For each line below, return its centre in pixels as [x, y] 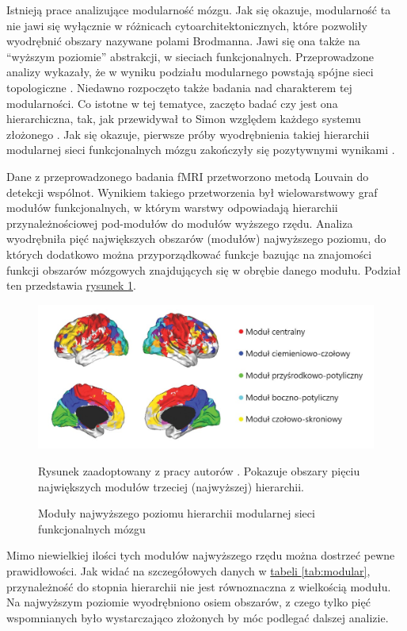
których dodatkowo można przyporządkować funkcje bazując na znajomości [189, 254]
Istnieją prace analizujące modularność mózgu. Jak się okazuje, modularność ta [199, 10]
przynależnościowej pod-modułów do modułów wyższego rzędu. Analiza [180, 223]
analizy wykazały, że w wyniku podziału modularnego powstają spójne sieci [190, 72]
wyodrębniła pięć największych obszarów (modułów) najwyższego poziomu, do [196, 239]
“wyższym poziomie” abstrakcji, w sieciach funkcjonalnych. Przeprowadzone [190, 56]
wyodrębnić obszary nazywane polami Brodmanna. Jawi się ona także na [183, 41]
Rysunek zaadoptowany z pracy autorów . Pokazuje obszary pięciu [199, 471]
